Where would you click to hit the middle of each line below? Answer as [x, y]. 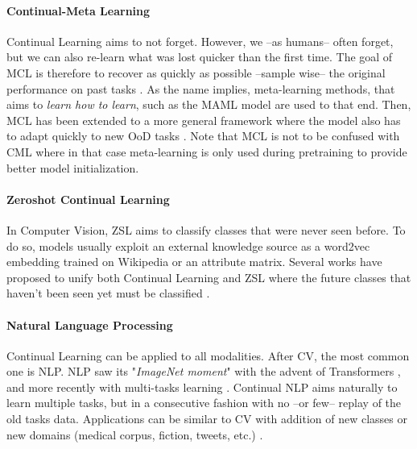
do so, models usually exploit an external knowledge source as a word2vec [188, 245]
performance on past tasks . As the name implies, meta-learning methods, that [201, 88]
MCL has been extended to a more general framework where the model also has [204, 120]
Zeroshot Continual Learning [88, 199]
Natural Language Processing [90, 324]
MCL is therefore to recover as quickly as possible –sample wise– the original [196, 72]
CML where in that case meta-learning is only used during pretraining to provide [207, 151]
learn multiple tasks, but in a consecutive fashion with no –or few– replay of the [204, 403]
